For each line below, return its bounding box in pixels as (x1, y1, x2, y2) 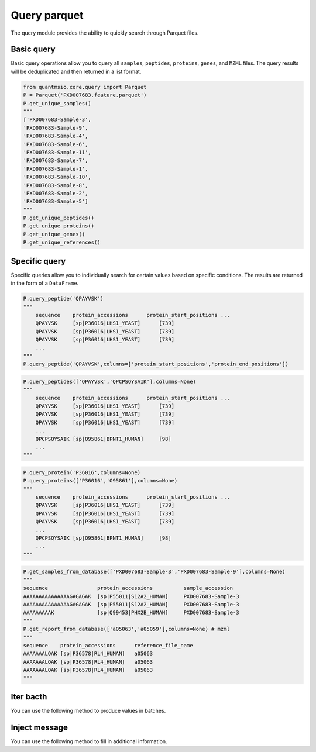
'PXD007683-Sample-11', (23, 149, 92, 156)
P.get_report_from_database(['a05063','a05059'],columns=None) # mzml (23, 626, 231, 633)
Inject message (11, 722, 68, 732)
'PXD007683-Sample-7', (23, 157, 88, 164)
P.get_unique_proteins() (23, 223, 95, 229)
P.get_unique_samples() (23, 100, 92, 106)
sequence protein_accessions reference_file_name (23, 642, 193, 648)
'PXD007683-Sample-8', (23, 182, 88, 188)
